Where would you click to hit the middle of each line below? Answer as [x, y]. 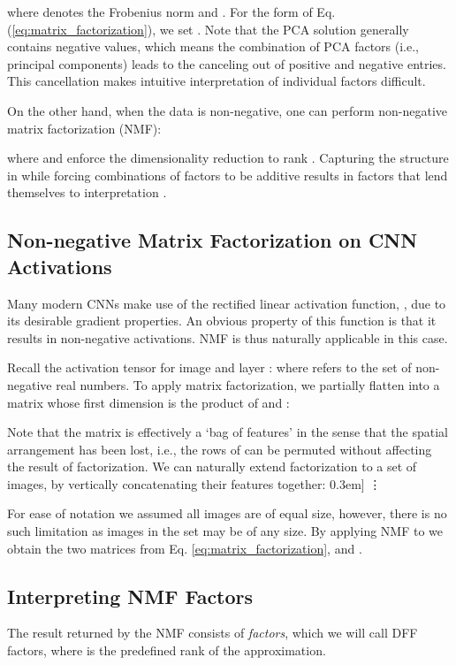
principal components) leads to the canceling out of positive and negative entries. [227, 63]
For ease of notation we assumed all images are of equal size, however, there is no [227, 513]
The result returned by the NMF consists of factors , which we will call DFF [213, 633]
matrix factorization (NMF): [84, 128]
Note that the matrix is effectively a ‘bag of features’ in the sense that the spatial [228, 432]
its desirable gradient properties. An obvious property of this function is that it [222, 321]
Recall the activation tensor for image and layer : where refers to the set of [209, 367]
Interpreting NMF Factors [130, 596]
